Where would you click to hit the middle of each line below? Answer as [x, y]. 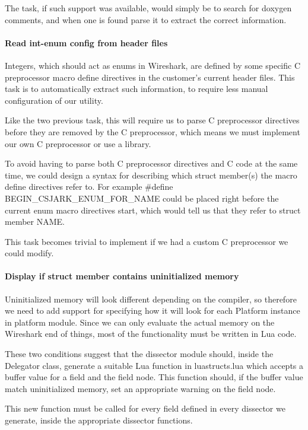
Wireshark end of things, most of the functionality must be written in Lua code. [151, 334]
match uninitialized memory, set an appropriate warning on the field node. [140, 388]
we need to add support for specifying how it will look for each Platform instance [153, 310]
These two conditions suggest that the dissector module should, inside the [139, 354]
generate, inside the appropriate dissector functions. [99, 420]
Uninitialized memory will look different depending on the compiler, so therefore [151, 299]
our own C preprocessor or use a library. [78, 143]
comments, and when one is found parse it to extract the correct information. [146, 19]
